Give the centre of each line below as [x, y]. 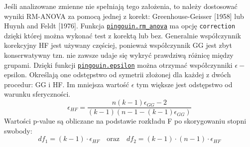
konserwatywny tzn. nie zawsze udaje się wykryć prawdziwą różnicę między [119, 55]
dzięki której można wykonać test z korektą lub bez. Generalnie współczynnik [123, 35]
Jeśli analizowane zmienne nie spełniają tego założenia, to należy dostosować [121, 6]
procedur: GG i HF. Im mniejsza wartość [67, 84]
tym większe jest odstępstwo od [185, 84]
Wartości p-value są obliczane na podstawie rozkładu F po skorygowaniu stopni [125, 121]
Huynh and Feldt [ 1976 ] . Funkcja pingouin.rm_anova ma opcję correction [120, 26]
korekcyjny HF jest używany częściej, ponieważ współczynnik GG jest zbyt [118, 45]
